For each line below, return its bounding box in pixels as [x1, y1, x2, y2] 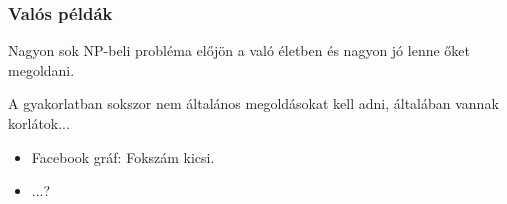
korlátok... [8, 113, 70, 133]
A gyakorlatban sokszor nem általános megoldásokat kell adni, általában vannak [8, 93, 499, 114]
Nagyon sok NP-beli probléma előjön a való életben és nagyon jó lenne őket [8, 40, 470, 61]
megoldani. [8, 59, 75, 80]
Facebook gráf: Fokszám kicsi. [31, 146, 215, 167]
